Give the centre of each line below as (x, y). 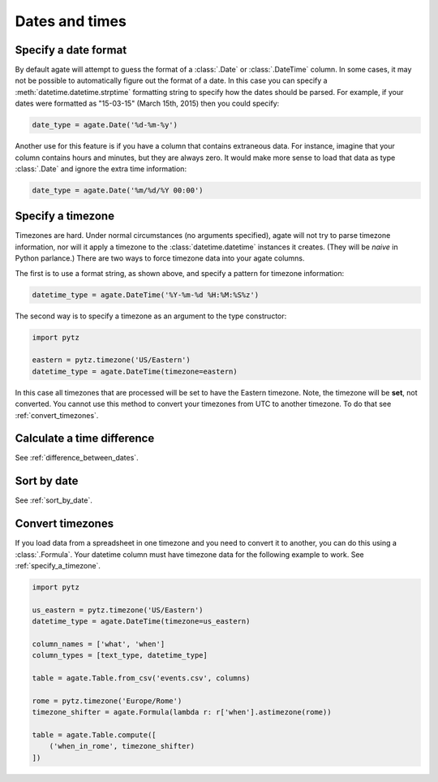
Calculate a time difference (85, 439)
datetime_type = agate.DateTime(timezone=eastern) (135, 371)
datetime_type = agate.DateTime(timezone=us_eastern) (141, 622)
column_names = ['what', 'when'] (99, 644)
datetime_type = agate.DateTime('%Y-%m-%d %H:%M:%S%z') (146, 295)
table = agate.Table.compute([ (94, 735)
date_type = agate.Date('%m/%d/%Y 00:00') (118, 190)
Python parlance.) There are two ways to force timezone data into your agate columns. (160, 258)
